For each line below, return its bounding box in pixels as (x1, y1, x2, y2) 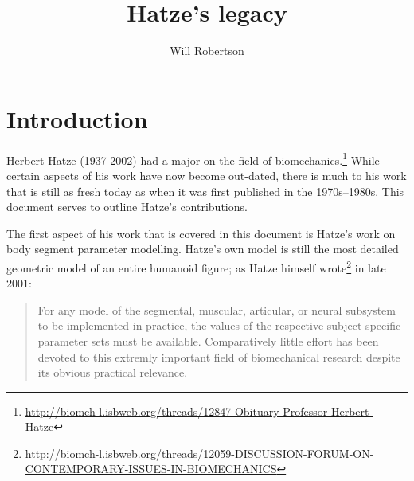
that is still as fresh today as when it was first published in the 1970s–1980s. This (6, 182, 404, 199)
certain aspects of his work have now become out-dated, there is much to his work (6, 166, 407, 183)
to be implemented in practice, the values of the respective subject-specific (37, 317, 401, 334)
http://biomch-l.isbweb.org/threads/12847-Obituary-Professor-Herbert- (25, 402, 373, 419)
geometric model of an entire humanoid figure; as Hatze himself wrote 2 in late (6, 256, 386, 276)
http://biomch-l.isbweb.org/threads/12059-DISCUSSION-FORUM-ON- (25, 444, 374, 461)
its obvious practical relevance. (37, 364, 188, 381)
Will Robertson (170, 42, 244, 59)
